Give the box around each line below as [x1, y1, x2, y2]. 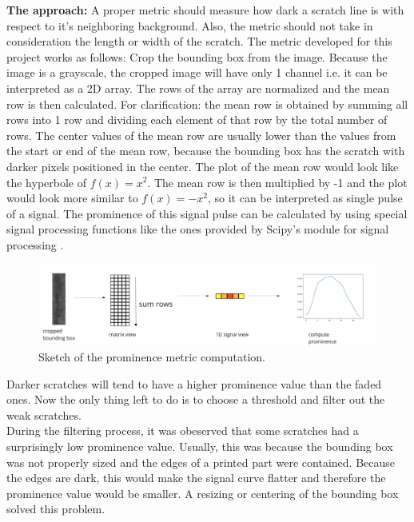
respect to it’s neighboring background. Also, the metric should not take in [6, 17, 373, 34]
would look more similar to [6, 189, 138, 206]
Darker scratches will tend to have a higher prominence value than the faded [6, 375, 382, 392]
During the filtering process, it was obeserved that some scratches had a [6, 422, 359, 439]
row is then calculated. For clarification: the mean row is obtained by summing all [6, 95, 408, 112]
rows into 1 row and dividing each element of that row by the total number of [6, 111, 388, 128]
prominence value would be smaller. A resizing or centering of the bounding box [6, 484, 399, 501]
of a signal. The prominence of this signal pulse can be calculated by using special [6, 205, 408, 221]
